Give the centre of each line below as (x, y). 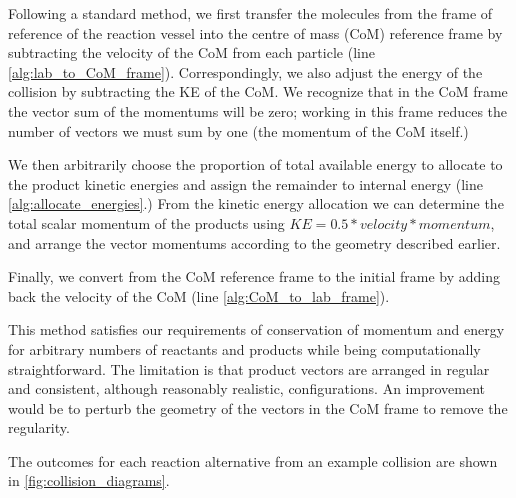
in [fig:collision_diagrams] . (89, 480)
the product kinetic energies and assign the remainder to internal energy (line (245, 183)
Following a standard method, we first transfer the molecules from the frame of (250, 13)
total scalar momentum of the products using (146, 222)
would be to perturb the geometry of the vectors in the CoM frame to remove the (258, 407)
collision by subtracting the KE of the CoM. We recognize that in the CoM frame (258, 91)
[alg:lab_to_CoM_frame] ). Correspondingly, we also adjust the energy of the (245, 71)
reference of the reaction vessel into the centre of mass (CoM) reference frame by (255, 32)
